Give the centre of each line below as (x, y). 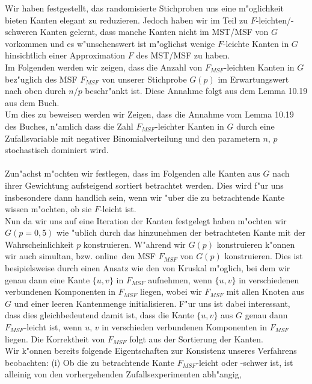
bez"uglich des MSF (41, 79)
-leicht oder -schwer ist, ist (245, 362)
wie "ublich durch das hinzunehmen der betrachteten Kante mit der (181, 232)
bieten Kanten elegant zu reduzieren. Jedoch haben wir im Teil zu (126, 20)
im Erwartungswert (253, 79)
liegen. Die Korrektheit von (55, 338)
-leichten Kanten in (259, 67)
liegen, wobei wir (171, 291)
